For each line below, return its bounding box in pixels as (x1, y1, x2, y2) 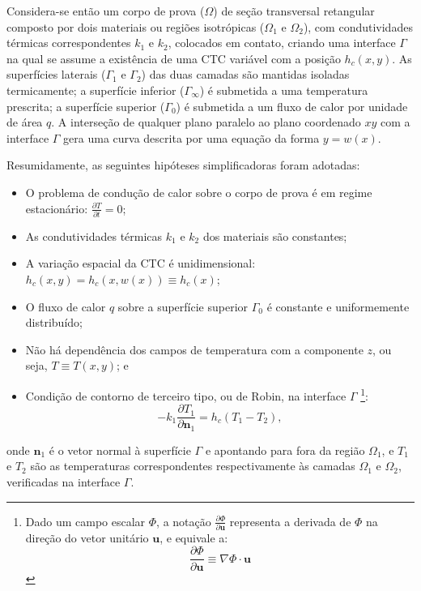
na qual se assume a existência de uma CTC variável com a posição (6, 49, 341, 66)
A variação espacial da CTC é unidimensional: (25, 255, 256, 272)
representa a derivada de (229, 512, 351, 529)
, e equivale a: (159, 529, 228, 546)
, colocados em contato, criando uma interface (168, 34, 396, 51)
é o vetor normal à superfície (49, 441, 191, 458)
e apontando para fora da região (205, 441, 365, 458)
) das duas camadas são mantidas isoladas (141, 66, 350, 83)
